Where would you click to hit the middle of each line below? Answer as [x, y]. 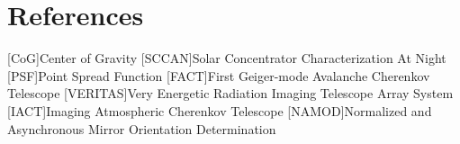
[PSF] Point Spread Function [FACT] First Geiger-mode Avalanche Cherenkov [219, 75]
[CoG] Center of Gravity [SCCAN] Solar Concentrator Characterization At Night [227, 58]
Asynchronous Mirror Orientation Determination [142, 128]
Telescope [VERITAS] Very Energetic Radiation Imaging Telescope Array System [230, 93]
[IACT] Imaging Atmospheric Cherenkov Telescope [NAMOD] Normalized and [220, 110]
